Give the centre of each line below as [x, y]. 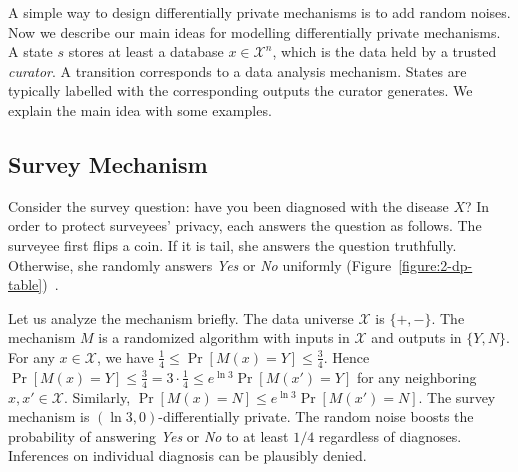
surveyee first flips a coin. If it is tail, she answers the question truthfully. [232, 244]
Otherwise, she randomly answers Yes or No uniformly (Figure [200, 264]
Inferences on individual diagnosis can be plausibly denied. [187, 455]
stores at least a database [146, 51]
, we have [125, 356]
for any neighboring [416, 376]
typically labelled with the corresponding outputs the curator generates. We [240, 90]
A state [30, 51]
